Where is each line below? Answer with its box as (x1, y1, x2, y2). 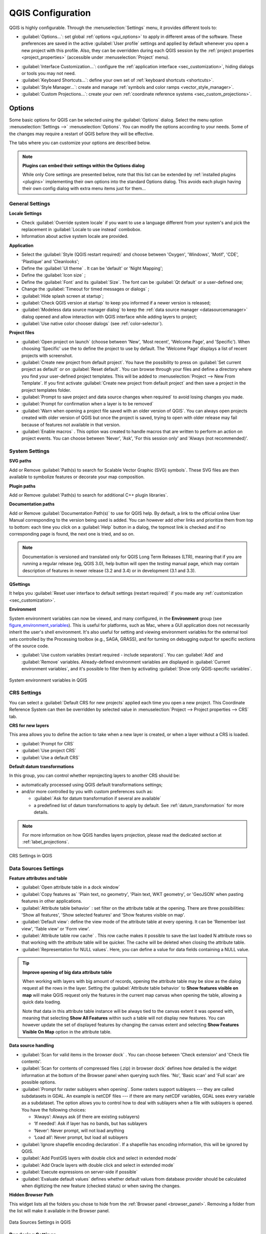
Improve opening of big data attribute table (22, 969, 112, 975)
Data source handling (9, 1042, 54, 1048)
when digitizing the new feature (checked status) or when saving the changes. (21, 1183, 181, 1189)
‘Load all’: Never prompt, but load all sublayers (33, 1134, 128, 1140)
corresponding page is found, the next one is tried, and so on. (9, 531, 135, 537)
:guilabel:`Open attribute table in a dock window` (21, 884, 120, 890)
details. (33, 810, 49, 815)
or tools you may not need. (21, 70, 76, 76)
